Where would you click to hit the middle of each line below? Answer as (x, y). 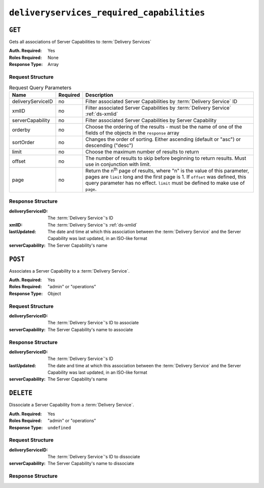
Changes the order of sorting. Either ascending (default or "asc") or (163, 139)
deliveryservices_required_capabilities (107, 13)
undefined (59, 428)
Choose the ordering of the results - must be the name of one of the (164, 127)
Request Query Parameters (40, 87)
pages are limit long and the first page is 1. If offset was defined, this (166, 177)
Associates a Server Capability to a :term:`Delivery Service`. (69, 271)
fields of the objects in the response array (132, 133)
